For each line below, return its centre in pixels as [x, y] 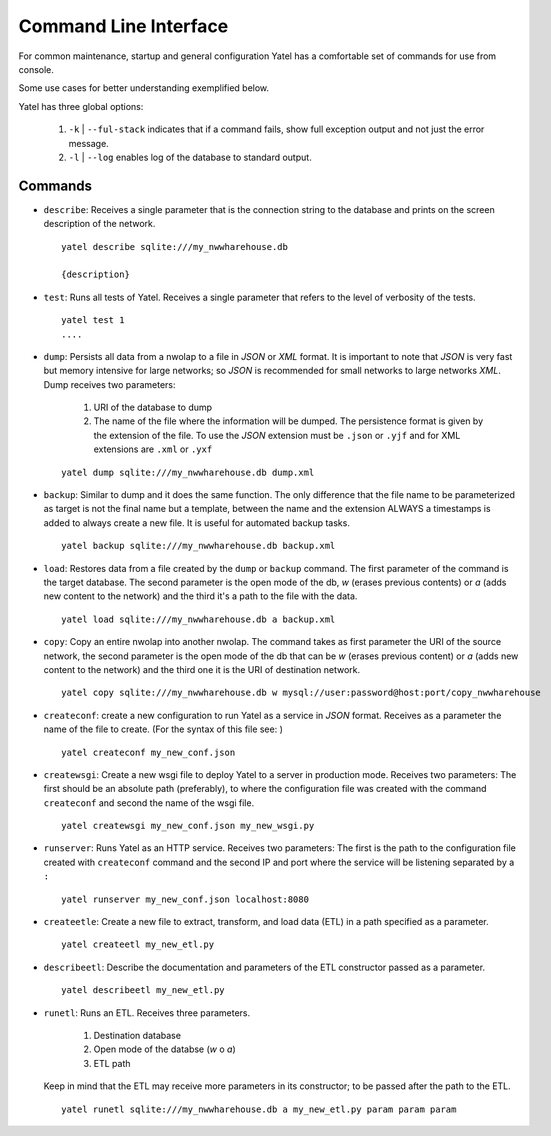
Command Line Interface [123, 26]
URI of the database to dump [153, 407]
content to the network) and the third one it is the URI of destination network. [202, 669]
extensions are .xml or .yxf [153, 449]
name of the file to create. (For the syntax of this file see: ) [163, 729]
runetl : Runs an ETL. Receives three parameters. [147, 1012]
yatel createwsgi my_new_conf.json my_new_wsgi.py [188, 826]
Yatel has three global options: [81, 106]
